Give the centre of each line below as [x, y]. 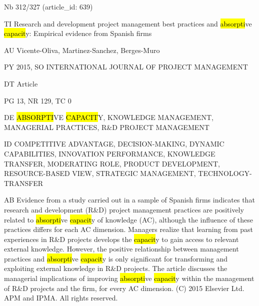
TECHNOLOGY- [225, 173]
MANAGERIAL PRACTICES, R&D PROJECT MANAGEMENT [107, 127]
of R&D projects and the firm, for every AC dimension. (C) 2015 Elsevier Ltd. [124, 288]
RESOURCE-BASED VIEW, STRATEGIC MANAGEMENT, [100, 173]
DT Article [21, 83]
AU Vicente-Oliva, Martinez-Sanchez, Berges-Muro [82, 50]
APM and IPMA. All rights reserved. [61, 298]
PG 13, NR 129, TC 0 [38, 100]
